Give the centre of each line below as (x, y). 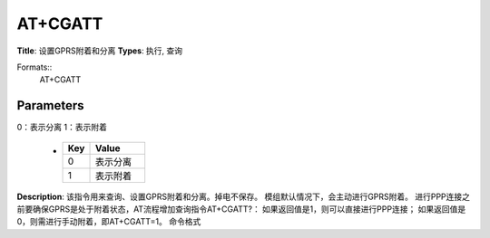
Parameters (50, 105)
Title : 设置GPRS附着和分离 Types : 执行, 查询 (100, 51)
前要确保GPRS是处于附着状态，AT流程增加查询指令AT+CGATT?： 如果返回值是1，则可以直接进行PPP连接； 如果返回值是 (241, 209)
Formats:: (34, 67)
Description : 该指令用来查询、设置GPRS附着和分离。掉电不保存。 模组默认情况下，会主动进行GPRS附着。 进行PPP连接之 (244, 196)
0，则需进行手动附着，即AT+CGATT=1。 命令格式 (109, 222)
